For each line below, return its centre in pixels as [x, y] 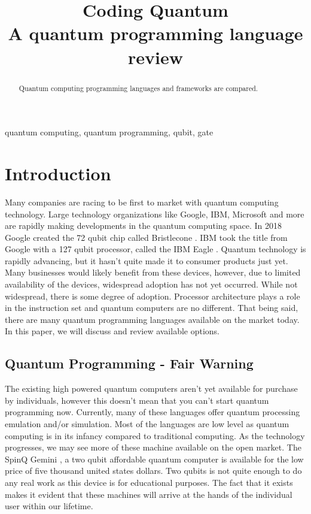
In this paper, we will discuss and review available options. [112, 331]
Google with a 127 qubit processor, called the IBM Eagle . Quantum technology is [155, 249]
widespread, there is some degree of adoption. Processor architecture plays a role [153, 296]
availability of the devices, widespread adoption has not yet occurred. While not [151, 284]
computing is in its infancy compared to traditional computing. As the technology [155, 435]
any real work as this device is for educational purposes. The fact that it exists [149, 482]
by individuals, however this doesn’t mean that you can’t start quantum [137, 400]
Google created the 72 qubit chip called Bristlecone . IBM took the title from [146, 237]
